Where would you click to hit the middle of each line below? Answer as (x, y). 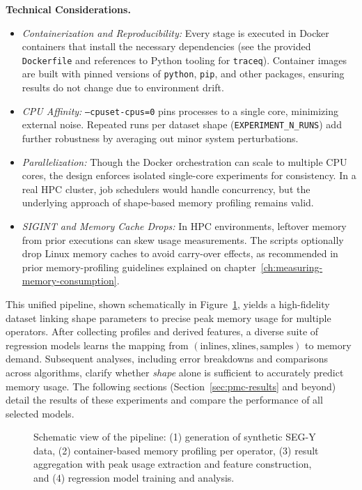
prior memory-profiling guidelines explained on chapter (139, 267)
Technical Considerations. (68, 9)
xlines (244, 346)
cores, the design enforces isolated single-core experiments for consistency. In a (189, 175)
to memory (328, 345)
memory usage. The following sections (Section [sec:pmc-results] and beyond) (171, 386)
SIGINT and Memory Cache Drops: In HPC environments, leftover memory (184, 225)
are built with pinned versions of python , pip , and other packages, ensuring (183, 74)
